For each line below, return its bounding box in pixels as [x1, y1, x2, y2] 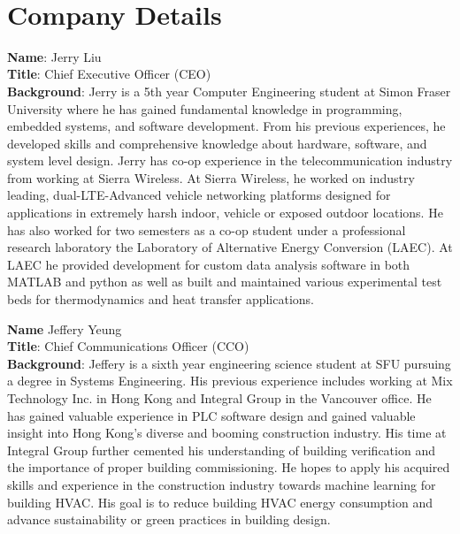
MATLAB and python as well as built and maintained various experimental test [7, 272, 442, 291]
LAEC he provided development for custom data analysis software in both [7, 255, 410, 273]
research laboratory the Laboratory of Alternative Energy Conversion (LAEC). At [7, 238, 453, 256]
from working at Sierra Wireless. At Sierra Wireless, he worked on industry [7, 168, 415, 187]
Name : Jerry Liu [7, 47, 102, 65]
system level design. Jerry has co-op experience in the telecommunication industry [7, 151, 453, 170]
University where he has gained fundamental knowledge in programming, [7, 99, 402, 118]
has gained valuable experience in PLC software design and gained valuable [7, 406, 416, 424]
